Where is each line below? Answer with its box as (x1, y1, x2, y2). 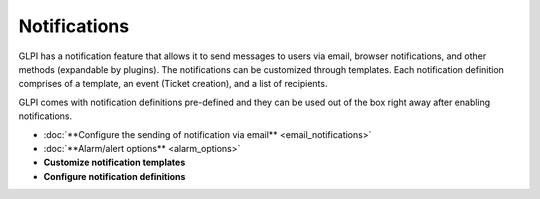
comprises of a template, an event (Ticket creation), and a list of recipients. (18, 78, 328, 90)
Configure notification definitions (43, 170, 186, 182)
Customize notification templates (43, 156, 186, 169)
